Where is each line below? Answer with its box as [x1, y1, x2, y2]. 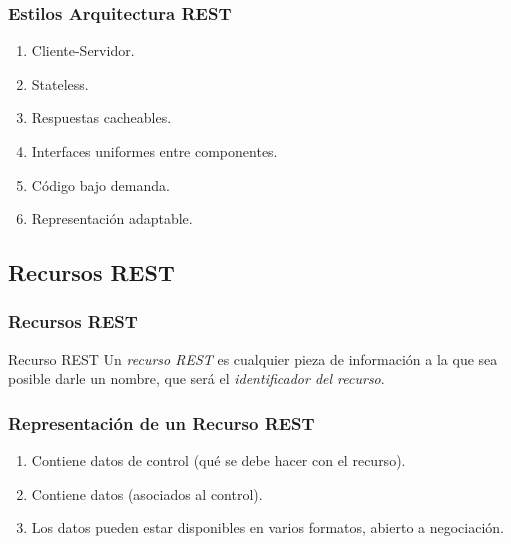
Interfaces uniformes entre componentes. [31, 141, 278, 161]
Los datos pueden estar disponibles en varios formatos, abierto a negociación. [31, 517, 505, 538]
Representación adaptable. [31, 208, 193, 229]
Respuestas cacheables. [31, 107, 172, 128]
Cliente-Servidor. [31, 40, 135, 61]
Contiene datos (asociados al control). [31, 483, 263, 504]
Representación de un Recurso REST [8, 410, 315, 435]
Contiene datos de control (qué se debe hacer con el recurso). [31, 450, 406, 471]
